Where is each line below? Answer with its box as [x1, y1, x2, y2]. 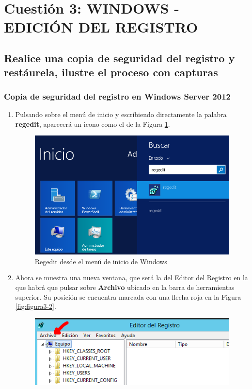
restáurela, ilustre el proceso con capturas [4, 65, 218, 80]
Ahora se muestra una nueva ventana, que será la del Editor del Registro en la [15, 272, 248, 283]
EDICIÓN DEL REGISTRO [4, 17, 198, 37]
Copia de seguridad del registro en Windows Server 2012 [4, 90, 231, 102]
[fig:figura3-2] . [15, 301, 56, 311]
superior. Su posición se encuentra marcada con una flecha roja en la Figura [15, 291, 241, 302]
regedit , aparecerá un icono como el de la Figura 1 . [15, 118, 170, 129]
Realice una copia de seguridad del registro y [4, 50, 235, 65]
